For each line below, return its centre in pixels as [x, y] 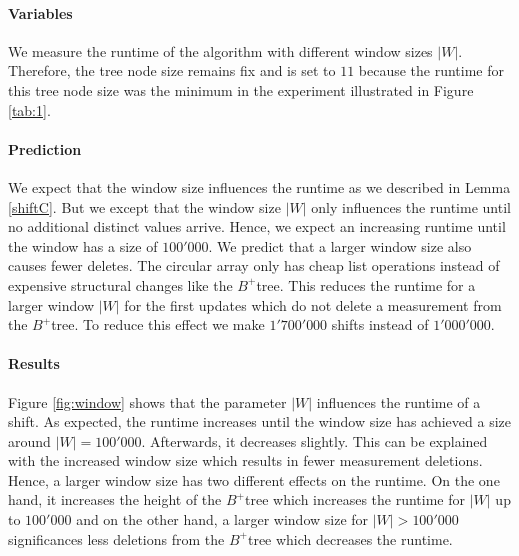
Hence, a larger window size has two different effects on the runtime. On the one [254, 479]
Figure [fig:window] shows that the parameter [147, 401]
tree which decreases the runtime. [350, 538]
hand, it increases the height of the [115, 499]
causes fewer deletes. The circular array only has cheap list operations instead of [254, 265]
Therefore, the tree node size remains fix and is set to [172, 70]
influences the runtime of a [398, 401]
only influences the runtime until [411, 206]
